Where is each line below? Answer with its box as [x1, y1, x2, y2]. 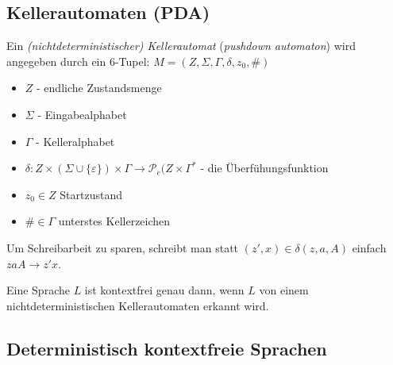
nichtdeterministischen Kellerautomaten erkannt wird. [6, 297, 269, 313]
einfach [352, 239, 387, 255]
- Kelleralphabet [36, 133, 115, 149]
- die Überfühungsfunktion [200, 159, 329, 176]
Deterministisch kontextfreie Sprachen [6, 336, 327, 360]
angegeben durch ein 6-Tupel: [6, 52, 150, 69]
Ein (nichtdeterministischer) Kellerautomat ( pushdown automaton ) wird [6, 37, 356, 54]
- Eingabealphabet [37, 106, 127, 122]
